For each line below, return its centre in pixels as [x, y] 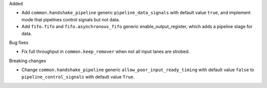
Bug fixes [19, 43]
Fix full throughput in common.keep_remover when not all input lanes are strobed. [106, 51]
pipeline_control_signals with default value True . [78, 77]
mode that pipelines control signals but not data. [71, 19]
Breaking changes [28, 61]
